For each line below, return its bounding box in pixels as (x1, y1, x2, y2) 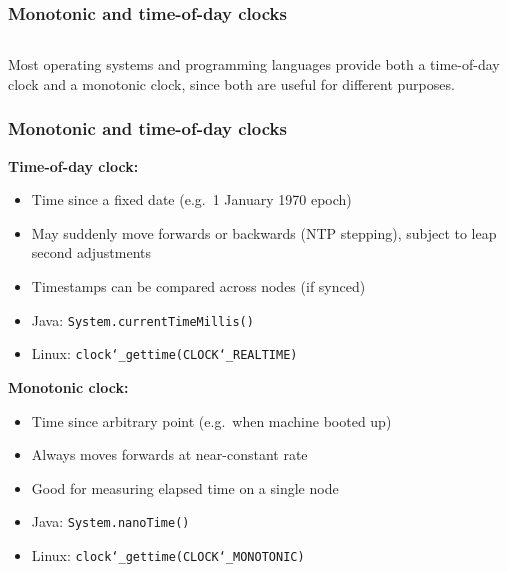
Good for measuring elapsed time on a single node (31, 477, 339, 498)
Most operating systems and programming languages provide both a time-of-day (8, 54, 500, 75)
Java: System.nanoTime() (31, 511, 190, 532)
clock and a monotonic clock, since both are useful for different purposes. (8, 73, 455, 94)
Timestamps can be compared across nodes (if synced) (31, 276, 366, 296)
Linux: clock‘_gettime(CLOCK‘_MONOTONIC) (31, 544, 305, 565)
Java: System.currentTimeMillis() (31, 309, 254, 330)
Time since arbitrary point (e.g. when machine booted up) (31, 410, 392, 431)
